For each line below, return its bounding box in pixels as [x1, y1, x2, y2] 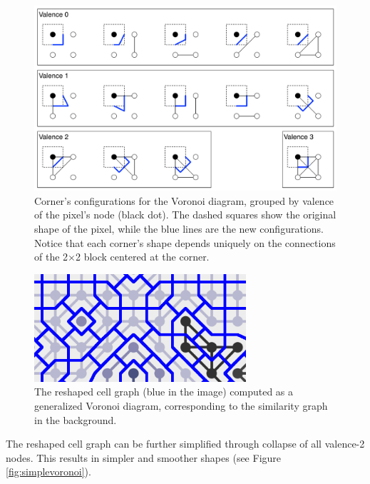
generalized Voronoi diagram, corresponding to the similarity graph [34, 398, 328, 413]
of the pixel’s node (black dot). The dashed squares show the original [34, 207, 336, 222]
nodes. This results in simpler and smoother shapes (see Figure [6, 450, 282, 465]
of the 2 [34, 249, 68, 264]
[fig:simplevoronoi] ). [6, 464, 91, 479]
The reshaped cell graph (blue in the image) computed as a [34, 384, 294, 399]
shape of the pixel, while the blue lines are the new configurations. [34, 221, 324, 236]
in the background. [34, 412, 117, 427]
